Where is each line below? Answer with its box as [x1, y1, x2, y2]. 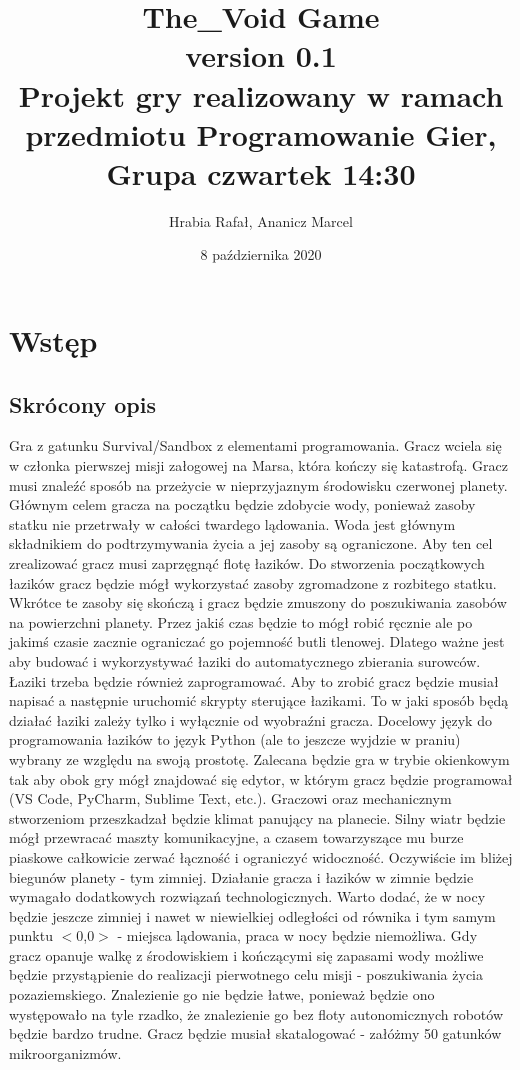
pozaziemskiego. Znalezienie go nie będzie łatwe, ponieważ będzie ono [9, 984, 435, 1005]
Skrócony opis [9, 388, 156, 419]
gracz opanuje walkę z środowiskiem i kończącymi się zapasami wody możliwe [9, 944, 484, 965]
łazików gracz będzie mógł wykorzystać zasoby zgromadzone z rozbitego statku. [9, 572, 497, 593]
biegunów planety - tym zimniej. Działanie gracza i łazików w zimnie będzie [9, 866, 474, 887]
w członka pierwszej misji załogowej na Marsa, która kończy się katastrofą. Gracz [9, 455, 508, 476]
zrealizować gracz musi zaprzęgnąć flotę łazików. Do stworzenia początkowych [9, 553, 485, 574]
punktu [9, 925, 53, 946]
